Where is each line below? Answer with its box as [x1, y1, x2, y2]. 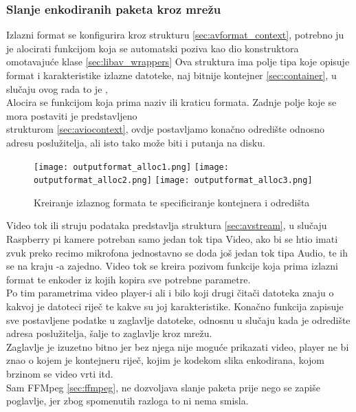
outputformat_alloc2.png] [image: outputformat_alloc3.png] [34, 175, 313, 186]
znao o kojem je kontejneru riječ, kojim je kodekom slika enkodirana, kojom [6, 353, 324, 367]
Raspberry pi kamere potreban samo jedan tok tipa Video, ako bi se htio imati [6, 232, 338, 246]
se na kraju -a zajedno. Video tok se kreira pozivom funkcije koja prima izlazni [6, 259, 338, 273]
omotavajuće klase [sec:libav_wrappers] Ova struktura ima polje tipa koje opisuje [6, 54, 350, 69]
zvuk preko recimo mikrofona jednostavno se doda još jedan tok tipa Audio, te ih [6, 245, 348, 259]
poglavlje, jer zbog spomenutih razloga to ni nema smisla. [6, 393, 249, 408]
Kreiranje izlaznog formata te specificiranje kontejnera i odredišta [34, 195, 310, 209]
